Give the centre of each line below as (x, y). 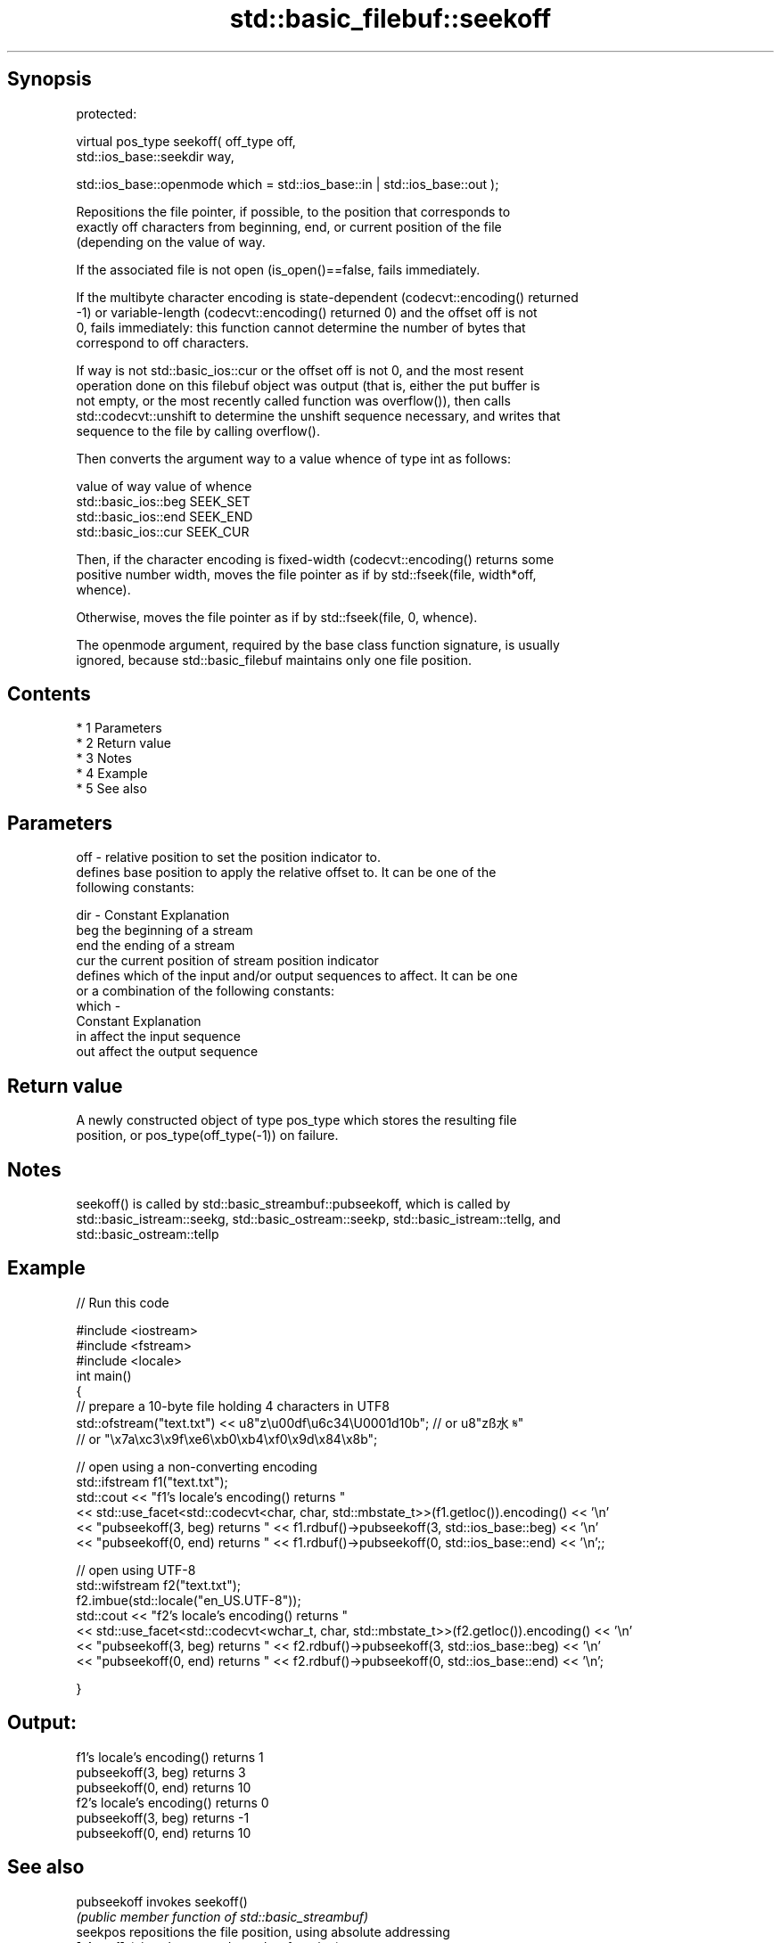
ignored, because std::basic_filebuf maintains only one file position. (274, 660)
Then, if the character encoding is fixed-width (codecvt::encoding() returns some (315, 559)
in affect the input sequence (158, 1037)
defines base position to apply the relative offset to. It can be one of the (286, 873)
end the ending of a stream (156, 946)
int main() (104, 1375)
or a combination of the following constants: (206, 991)
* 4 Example (112, 774)
